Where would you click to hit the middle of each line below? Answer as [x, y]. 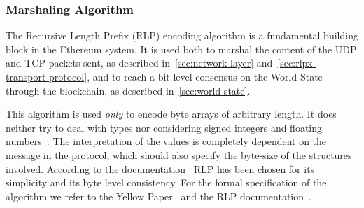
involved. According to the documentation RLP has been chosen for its [160, 168]
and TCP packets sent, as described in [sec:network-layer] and [139, 63]
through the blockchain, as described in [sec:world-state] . [128, 90]
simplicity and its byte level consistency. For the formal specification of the [166, 182]
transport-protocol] [47, 76]
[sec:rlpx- [296, 63]
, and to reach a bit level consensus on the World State [205, 76]
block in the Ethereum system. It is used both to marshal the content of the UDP [181, 49]
